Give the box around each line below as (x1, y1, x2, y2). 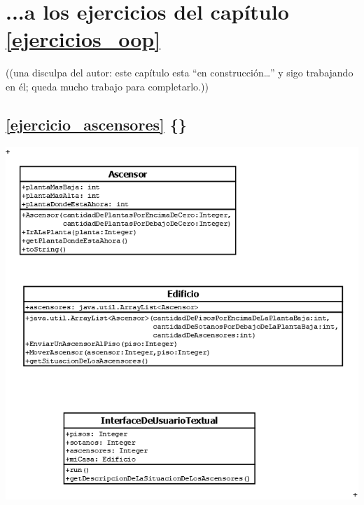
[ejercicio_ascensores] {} (6, 113, 187, 135)
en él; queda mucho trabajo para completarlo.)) (6, 79, 209, 93)
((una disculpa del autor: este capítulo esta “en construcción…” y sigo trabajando (6, 65, 353, 80)
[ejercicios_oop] (6, 25, 161, 53)
